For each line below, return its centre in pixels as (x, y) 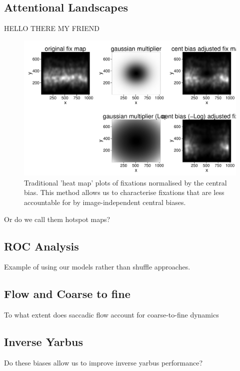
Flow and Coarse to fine (67, 294)
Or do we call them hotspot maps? (57, 219)
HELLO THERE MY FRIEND (52, 28)
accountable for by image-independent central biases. (105, 202)
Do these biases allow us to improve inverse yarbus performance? (103, 362)
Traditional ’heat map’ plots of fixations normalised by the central (125, 182)
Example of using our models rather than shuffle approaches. (97, 267)
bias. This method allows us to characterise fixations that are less (124, 192)
